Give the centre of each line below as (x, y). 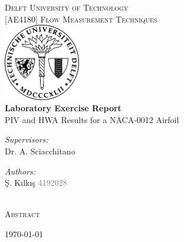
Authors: (20, 171)
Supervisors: (27, 139)
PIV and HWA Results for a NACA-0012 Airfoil (92, 119)
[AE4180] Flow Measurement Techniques (81, 19)
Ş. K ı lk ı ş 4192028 (36, 183)
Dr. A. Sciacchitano (40, 151)
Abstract (22, 214)
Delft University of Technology (67, 7)
